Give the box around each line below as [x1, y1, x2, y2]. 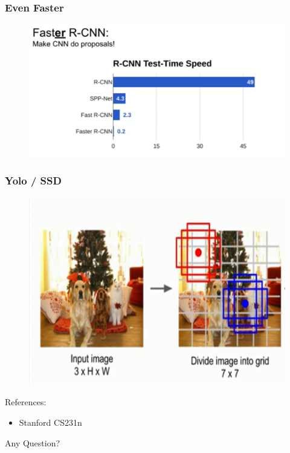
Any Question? [5, 436, 60, 449]
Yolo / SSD [5, 172, 62, 187]
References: [5, 396, 47, 408]
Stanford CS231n [19, 416, 82, 429]
